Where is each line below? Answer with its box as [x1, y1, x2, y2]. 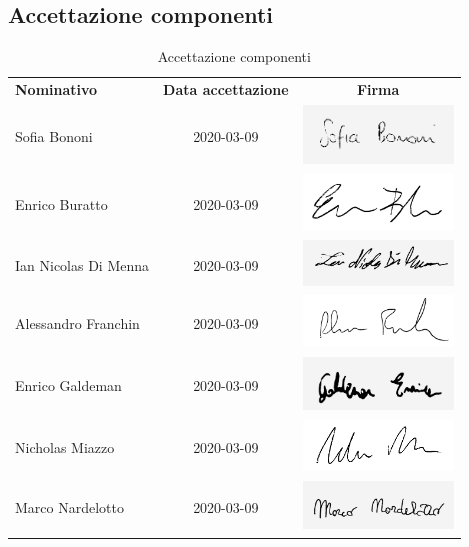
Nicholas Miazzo [15, 437, 115, 458]
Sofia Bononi [15, 125, 93, 146]
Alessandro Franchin [15, 312, 140, 333]
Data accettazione [163, 79, 289, 100]
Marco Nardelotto [15, 496, 124, 517]
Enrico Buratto [15, 193, 108, 214]
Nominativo [15, 79, 98, 100]
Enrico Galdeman [15, 375, 122, 396]
